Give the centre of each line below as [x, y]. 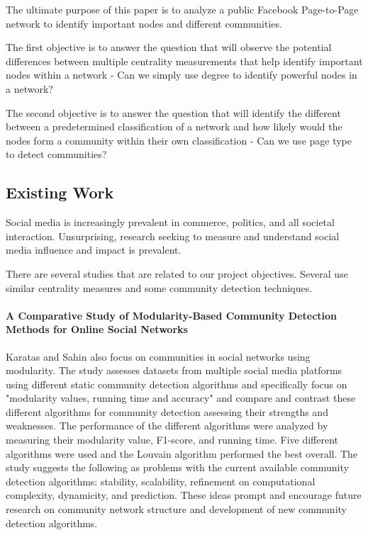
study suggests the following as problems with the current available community [177, 467]
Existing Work [60, 192]
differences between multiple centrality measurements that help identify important [184, 61]
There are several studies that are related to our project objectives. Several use [177, 273]
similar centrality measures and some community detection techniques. [159, 287]
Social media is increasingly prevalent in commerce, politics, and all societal [170, 222]
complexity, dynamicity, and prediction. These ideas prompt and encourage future [184, 495]
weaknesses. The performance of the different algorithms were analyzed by [167, 426]
